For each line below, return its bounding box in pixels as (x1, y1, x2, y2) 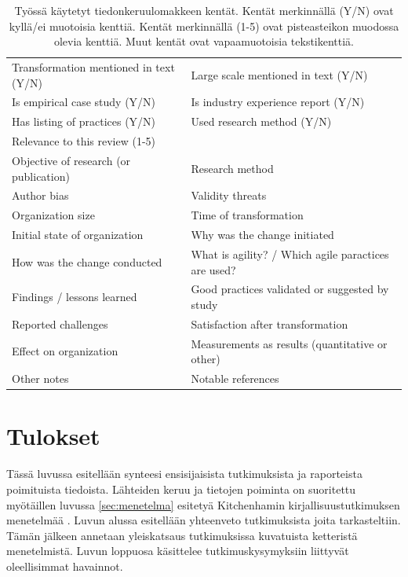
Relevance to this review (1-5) (12, 133, 156, 149)
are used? (191, 261, 236, 277)
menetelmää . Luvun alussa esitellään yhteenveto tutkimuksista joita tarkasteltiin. (6, 512, 401, 528)
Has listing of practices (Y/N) (12, 113, 156, 130)
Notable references (191, 370, 279, 387)
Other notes (12, 370, 69, 387)
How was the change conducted (12, 253, 162, 270)
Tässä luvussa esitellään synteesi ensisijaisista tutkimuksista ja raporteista (6, 465, 362, 482)
